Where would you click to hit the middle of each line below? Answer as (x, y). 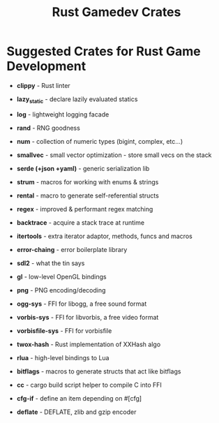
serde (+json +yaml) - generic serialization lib (83, 168)
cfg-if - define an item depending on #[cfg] (79, 398)
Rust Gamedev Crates (116, 12)
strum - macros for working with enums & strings (88, 181)
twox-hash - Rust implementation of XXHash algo (89, 344)
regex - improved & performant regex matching (85, 209)
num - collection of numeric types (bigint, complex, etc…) (100, 141)
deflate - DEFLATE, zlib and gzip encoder (76, 412)
